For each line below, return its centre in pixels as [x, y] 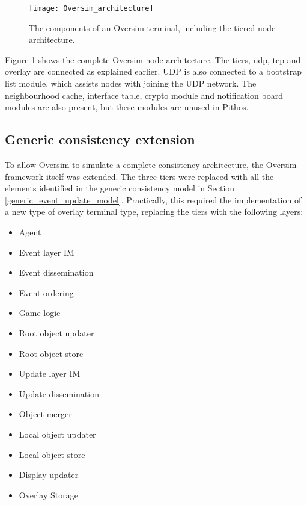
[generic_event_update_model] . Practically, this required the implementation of [153, 200]
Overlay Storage [48, 494]
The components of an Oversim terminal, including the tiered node [152, 27]
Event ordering [46, 292]
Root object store [51, 353]
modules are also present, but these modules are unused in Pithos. [127, 107]
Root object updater [56, 333]
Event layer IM [47, 252]
